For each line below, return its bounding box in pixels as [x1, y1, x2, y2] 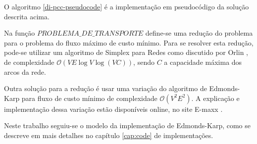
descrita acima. [4, 11, 50, 21]
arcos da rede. [4, 66, 46, 77]
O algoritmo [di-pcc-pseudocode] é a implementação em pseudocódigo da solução [4, 1, 249, 11]
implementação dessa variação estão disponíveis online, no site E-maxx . [4, 103, 223, 114]
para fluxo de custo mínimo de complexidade [21, 93, 157, 103]
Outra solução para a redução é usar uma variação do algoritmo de [4, 83, 207, 94]
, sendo [133, 56, 154, 67]
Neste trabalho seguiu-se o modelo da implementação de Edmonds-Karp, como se [4, 120, 251, 131]
